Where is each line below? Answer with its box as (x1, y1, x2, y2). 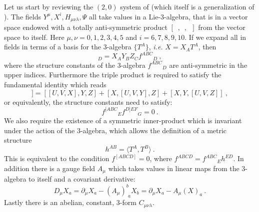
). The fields (4, 11, 41, 21)
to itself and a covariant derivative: (28, 174, 135, 184)
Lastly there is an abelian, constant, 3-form (4, 197, 136, 208)
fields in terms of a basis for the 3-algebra (4, 41, 131, 52)
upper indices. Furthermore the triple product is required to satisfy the (4, 69, 221, 80)
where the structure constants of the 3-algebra (4, 59, 145, 70)
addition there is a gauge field (4, 163, 95, 173)
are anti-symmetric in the (169, 59, 247, 70)
